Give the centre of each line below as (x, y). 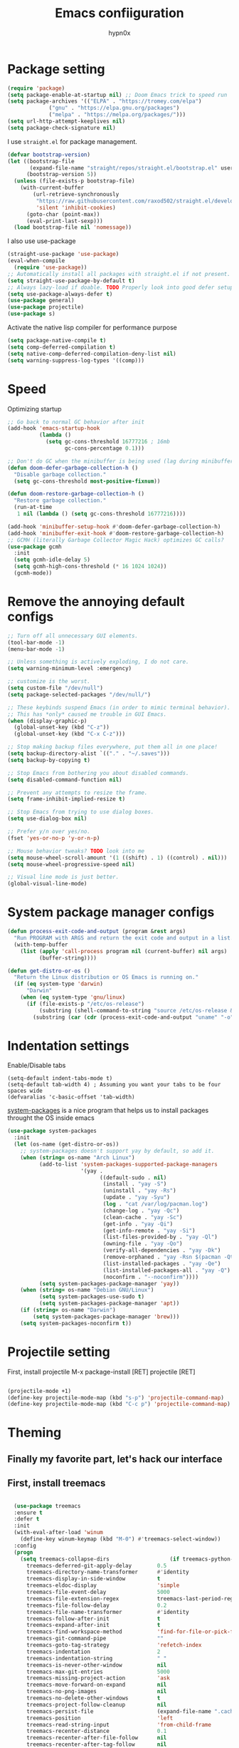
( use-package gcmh (34, 547)
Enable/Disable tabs (37, 1065)
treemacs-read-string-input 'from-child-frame (119, 1724)
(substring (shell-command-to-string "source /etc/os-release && (138, 1010)
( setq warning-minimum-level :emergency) (70, 669)
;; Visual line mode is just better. (63, 877)
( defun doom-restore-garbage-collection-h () (76, 494)
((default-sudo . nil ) (133, 1178)
